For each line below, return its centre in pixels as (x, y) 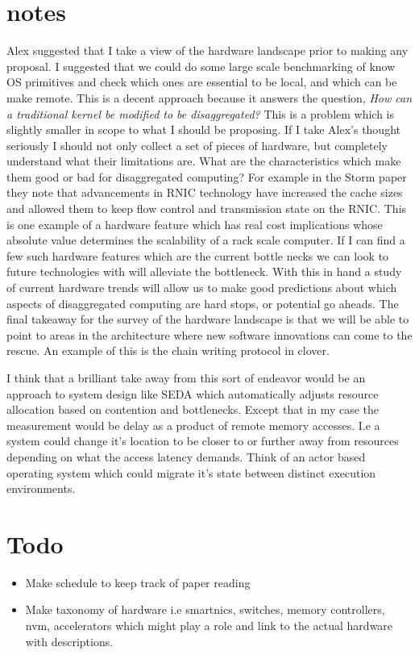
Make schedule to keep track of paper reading (138, 582)
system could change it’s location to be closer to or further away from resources (203, 441)
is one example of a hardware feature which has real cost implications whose (195, 224)
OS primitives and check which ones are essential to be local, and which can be (202, 82)
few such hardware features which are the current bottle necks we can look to (198, 255)
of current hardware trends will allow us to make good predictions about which (202, 288)
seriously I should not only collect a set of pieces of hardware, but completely (197, 145)
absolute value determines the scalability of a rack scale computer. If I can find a (206, 240)
